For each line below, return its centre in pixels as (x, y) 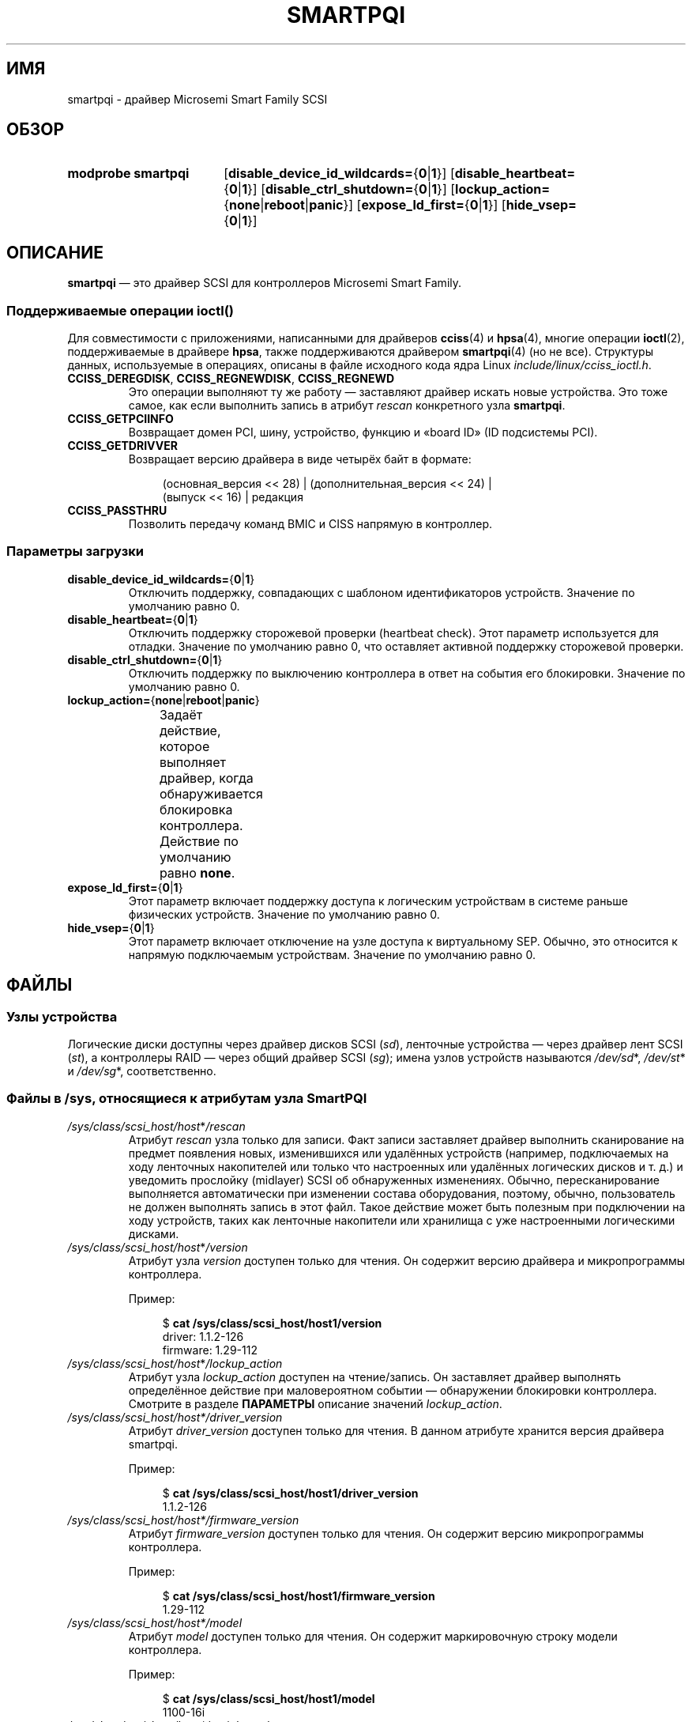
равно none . (197, 872)
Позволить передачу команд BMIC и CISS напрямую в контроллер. (310, 524)
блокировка (196, 809)
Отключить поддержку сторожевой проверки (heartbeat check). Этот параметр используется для (393, 633)
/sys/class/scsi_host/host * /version (158, 1247)
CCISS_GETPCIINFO (120, 419)
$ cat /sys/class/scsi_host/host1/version (272, 1323)
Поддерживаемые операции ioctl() (120, 310)
